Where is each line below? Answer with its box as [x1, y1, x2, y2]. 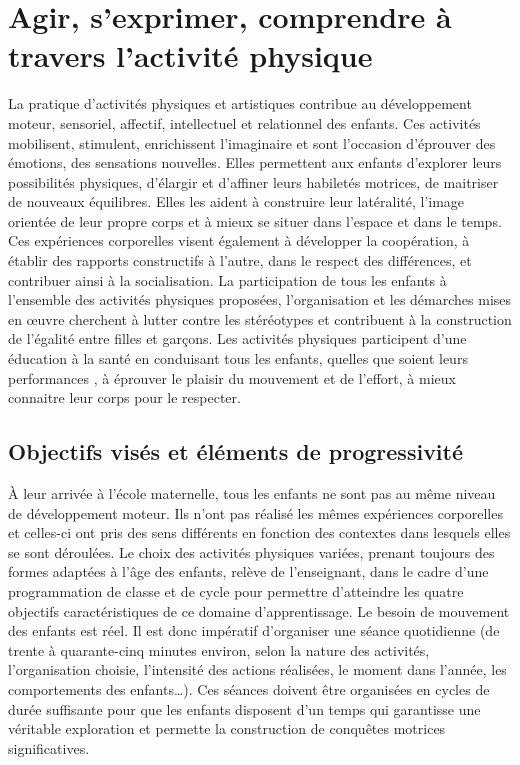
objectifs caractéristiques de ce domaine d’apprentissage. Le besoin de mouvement [8, 600, 510, 621]
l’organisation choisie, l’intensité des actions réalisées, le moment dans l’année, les [8, 659, 507, 680]
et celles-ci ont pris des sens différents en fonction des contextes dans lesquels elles [8, 522, 511, 543]
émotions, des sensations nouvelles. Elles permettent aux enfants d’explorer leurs [8, 152, 502, 173]
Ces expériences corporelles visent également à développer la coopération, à [8, 230, 470, 251]
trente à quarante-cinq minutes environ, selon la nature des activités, [8, 639, 430, 660]
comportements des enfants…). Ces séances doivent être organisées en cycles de [8, 678, 490, 699]
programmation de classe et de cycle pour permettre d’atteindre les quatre [8, 580, 464, 601]
